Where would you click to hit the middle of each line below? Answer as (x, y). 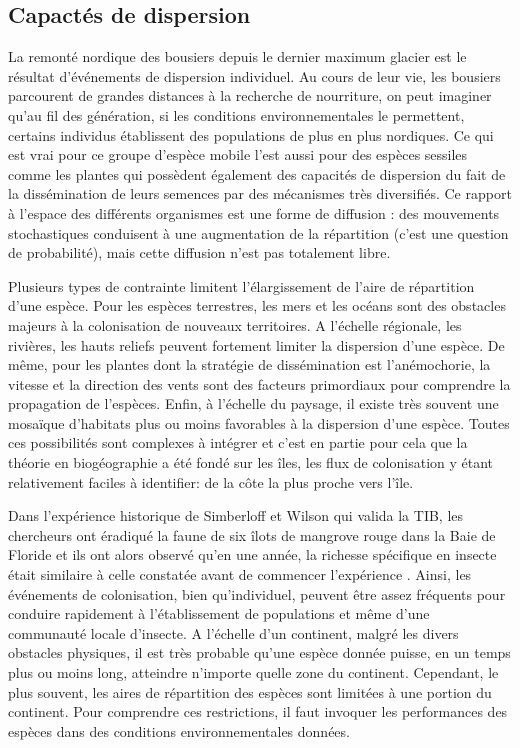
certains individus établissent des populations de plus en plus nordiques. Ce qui (251, 134)
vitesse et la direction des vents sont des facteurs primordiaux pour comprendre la (259, 383)
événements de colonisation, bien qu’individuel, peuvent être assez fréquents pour (257, 593)
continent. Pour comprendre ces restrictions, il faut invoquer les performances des (258, 711)
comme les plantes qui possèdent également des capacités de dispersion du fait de (257, 173)
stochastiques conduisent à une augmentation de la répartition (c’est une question (258, 232)
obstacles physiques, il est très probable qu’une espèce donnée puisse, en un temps (259, 652)
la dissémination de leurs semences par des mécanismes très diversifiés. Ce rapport (260, 193)
